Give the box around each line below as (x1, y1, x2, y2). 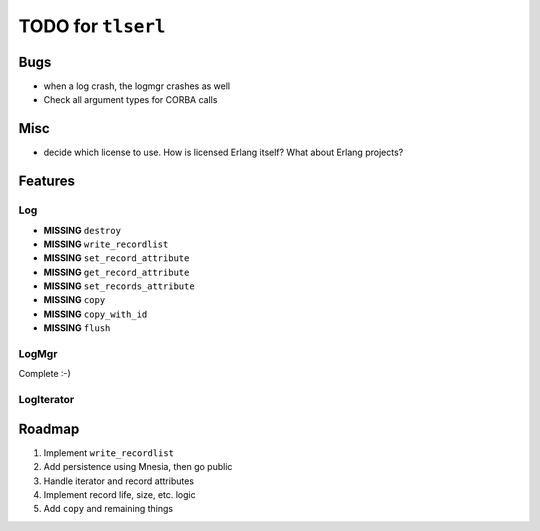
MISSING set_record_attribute (43, 252, 190, 264)
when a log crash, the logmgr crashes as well (43, 80, 230, 92)
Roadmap (18, 420, 80, 437)
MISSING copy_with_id (43, 308, 148, 320)
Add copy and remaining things (43, 503, 174, 515)
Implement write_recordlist (43, 446, 175, 459)
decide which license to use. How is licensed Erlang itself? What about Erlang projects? (43, 146, 404, 159)
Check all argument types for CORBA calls (43, 94, 218, 106)
